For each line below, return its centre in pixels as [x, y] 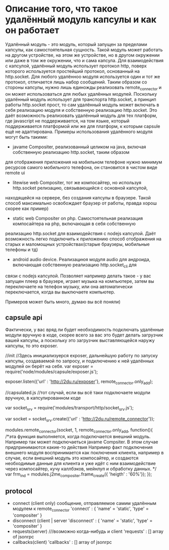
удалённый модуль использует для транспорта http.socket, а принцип [81, 99]
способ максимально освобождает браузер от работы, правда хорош [81, 203]
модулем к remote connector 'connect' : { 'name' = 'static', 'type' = [80, 509]
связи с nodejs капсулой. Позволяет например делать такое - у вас [78, 276]
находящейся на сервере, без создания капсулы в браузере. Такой [78, 197]
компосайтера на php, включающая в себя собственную [74, 224]
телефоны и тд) [22, 249]
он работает [32, 30]
